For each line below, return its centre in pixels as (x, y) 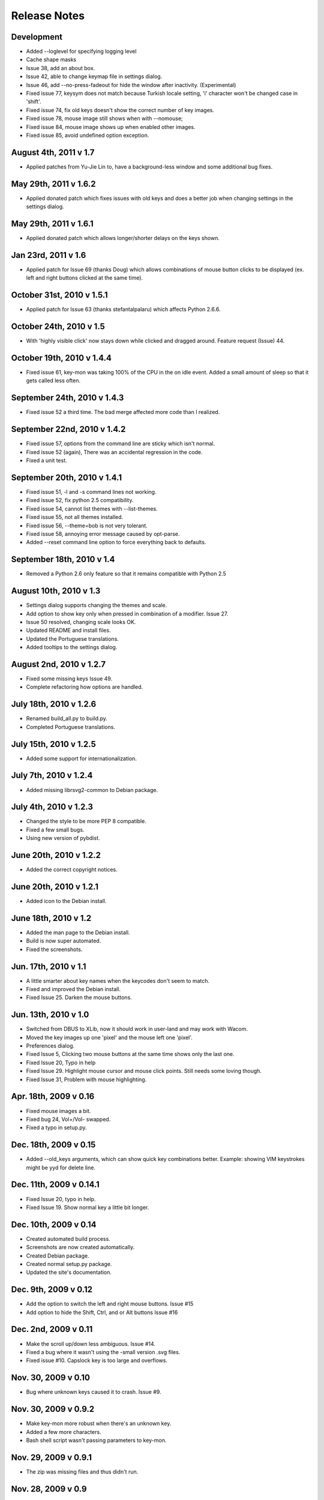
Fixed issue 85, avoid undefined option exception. (88, 135)
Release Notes (48, 16)
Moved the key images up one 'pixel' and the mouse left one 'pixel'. (109, 1037)
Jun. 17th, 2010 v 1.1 (49, 966)
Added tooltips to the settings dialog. (72, 647)
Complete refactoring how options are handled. (85, 687)
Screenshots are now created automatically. (80, 1247)
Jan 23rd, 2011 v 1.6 (49, 255)
